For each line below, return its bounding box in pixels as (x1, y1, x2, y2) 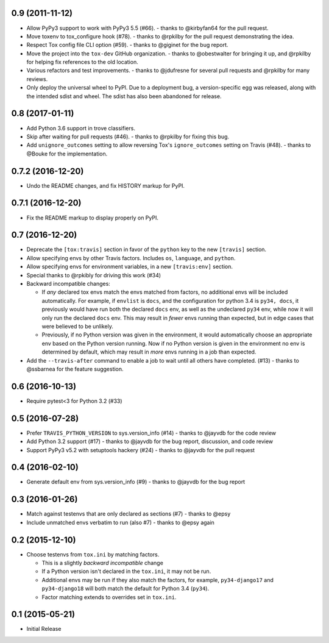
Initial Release (26, 625, 62, 633)
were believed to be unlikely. (41, 322, 114, 330)
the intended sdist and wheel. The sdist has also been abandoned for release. (26, 92, 222, 100)
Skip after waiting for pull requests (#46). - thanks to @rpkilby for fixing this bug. (26, 133, 230, 140)
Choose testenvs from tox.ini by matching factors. (26, 550, 160, 558)
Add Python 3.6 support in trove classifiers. (26, 124, 135, 132)
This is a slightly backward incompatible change (41, 560, 164, 566)
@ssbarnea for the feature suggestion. (26, 365, 124, 372)
